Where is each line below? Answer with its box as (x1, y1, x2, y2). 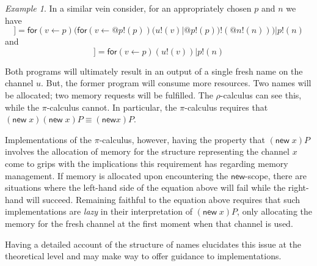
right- (288, 181, 309, 194)
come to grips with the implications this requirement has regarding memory (5, 157, 288, 169)
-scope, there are (245, 169, 307, 182)
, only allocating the (237, 205, 313, 218)
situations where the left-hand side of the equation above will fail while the (5, 181, 286, 194)
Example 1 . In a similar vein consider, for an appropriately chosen (5, 2, 252, 14)
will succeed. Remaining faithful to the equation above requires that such (26, 193, 301, 205)
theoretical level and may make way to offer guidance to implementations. (5, 249, 282, 262)
